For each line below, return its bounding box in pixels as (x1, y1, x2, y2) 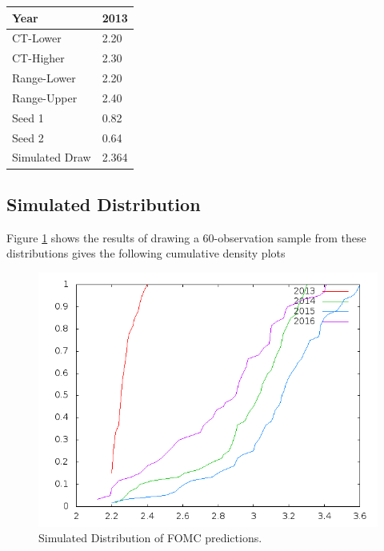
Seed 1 (12, 109, 44, 126)
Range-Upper (12, 89, 78, 106)
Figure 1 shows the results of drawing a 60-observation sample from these (6, 229, 366, 246)
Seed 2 (12, 129, 44, 146)
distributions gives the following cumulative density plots (6, 245, 286, 262)
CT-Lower (12, 30, 62, 46)
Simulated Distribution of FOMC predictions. (38, 529, 262, 546)
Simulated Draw (12, 149, 91, 166)
